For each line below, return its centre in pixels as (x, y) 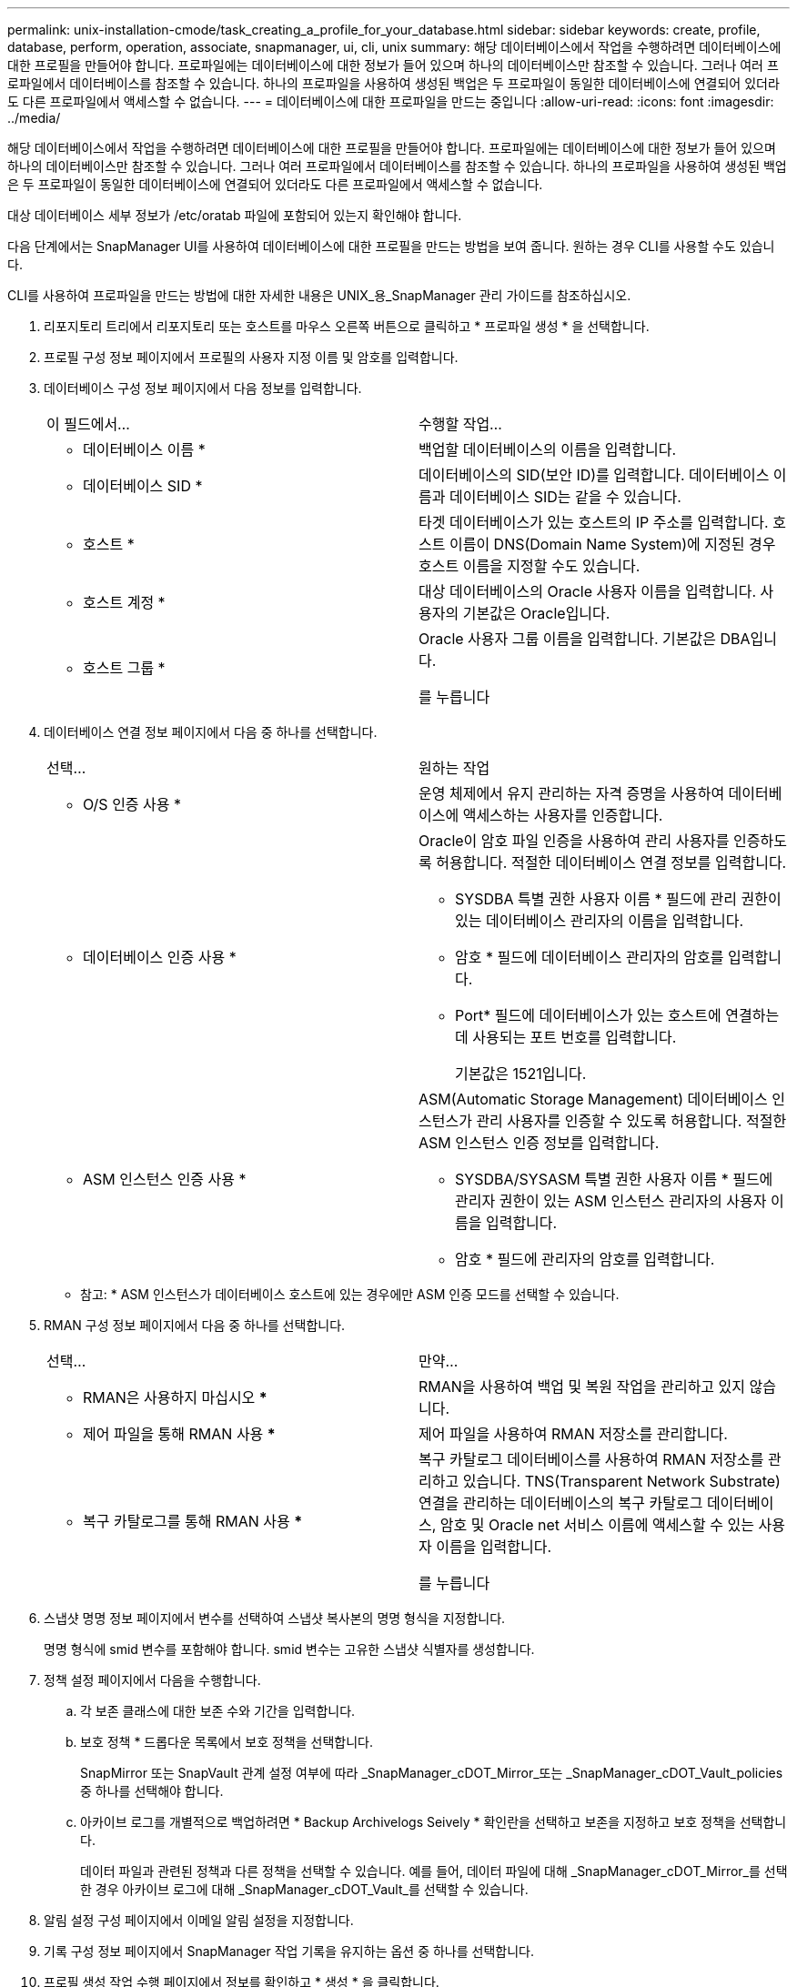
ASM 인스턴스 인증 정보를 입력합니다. (539, 1143)
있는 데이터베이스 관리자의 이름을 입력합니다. (600, 921)
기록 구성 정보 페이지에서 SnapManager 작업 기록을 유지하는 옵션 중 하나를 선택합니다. (289, 1951)
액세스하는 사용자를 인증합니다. (563, 815)
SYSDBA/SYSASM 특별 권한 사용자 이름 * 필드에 (614, 1179)
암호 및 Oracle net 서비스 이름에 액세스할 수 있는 (597, 1525)
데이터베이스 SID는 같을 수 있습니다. (565, 497)
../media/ (34, 118)
